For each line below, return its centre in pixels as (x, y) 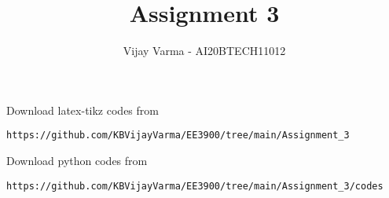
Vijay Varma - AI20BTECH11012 (204, 51)
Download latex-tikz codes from (83, 110)
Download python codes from (77, 160)
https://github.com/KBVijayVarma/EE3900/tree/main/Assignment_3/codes (195, 186)
